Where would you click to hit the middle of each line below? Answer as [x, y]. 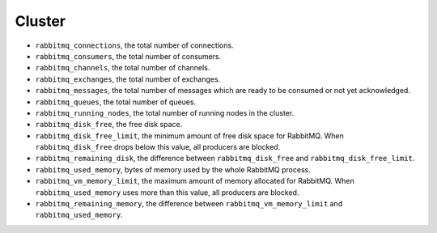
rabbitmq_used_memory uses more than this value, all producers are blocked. [167, 192]
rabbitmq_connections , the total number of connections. [134, 45]
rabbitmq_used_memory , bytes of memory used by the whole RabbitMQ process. [173, 169]
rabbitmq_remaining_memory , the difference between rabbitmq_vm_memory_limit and [189, 204]
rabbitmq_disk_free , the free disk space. [109, 125]
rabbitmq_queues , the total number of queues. [116, 102]
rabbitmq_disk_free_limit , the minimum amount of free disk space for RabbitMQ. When [189, 136]
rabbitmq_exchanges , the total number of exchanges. [128, 79]
